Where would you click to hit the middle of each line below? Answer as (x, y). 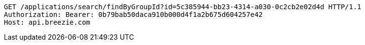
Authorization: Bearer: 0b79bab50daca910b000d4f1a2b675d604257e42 (134, 15)
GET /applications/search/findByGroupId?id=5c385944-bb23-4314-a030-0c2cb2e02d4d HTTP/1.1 (183, 7)
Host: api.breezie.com (47, 22)
